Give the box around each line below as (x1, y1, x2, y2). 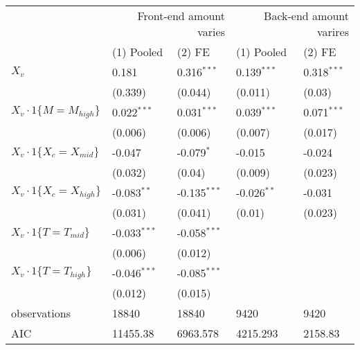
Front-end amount (137, 8, 225, 24)
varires (317, 24, 349, 40)
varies (197, 24, 225, 40)
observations (11, 305, 71, 321)
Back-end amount (264, 8, 349, 24)
